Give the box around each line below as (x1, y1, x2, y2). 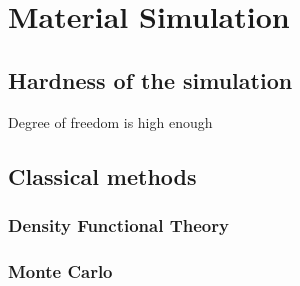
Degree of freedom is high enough (8, 111, 213, 132)
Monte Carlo (8, 258, 113, 283)
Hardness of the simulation (8, 64, 293, 95)
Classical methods (8, 160, 197, 191)
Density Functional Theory (8, 212, 229, 237)
